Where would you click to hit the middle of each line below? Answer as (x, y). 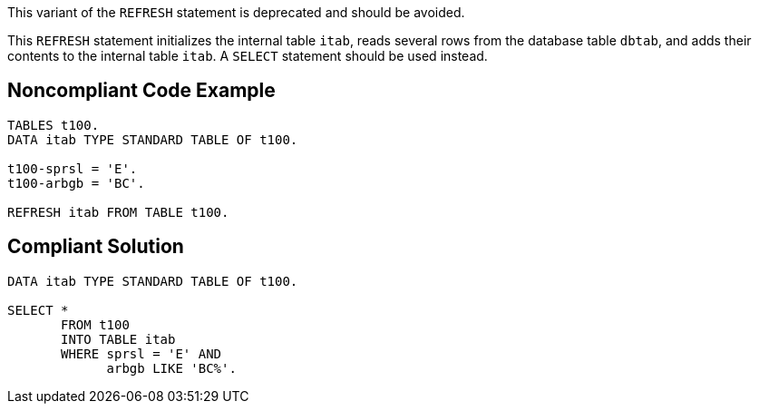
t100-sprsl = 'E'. (73, 168)
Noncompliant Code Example (141, 91)
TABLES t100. (54, 125)
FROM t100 (95, 324)
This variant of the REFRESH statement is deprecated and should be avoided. (236, 12)
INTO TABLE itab (118, 339)
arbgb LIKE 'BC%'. (171, 368)
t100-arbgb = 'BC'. (76, 183)
